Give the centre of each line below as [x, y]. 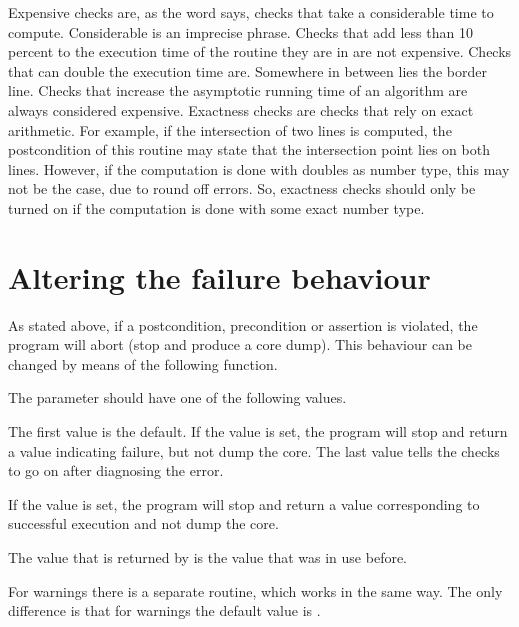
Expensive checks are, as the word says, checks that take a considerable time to [251, 12]
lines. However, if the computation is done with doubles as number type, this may [259, 168]
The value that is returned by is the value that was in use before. [208, 557]
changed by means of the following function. [143, 363]
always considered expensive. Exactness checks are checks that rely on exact [241, 109]
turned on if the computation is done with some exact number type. [216, 207]
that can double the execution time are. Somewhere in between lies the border [247, 70]
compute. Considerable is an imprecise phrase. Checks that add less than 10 [240, 31]
